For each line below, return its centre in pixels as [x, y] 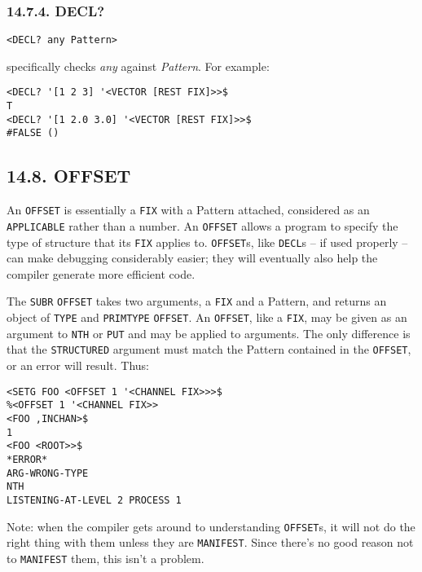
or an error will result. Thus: [78, 365]
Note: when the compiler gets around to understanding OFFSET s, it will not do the [211, 526]
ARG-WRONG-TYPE [48, 473]
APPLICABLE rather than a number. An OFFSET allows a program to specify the [202, 225]
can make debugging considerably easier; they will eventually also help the [192, 258]
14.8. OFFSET [69, 176]
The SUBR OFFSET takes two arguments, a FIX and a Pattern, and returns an [197, 301]
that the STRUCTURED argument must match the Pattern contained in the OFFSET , [209, 349]
